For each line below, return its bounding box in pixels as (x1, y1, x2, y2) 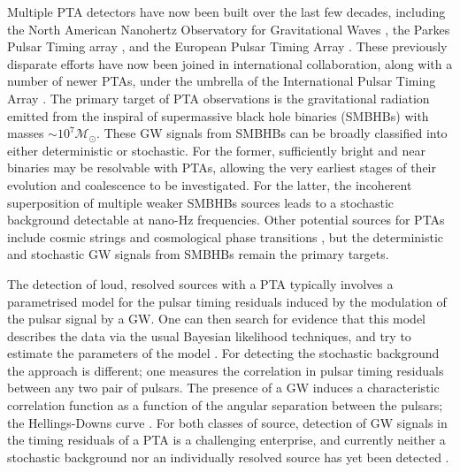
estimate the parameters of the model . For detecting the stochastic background (7, 344, 440, 362)
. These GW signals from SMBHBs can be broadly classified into (96, 124, 448, 142)
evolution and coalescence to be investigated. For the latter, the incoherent (7, 175, 412, 194)
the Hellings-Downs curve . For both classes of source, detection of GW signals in (7, 413, 448, 431)
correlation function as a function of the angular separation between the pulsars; (7, 396, 443, 415)
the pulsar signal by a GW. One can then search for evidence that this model (7, 309, 426, 328)
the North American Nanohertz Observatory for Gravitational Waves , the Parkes (7, 19, 450, 38)
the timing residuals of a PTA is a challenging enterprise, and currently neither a (7, 430, 446, 449)
